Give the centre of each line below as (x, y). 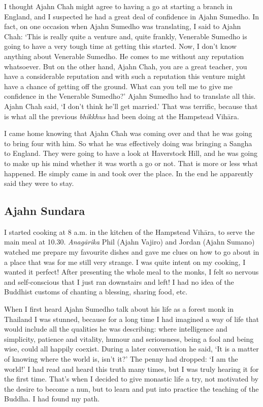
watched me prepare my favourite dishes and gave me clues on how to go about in (132, 252)
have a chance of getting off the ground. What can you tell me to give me (118, 86)
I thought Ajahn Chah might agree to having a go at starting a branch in (118, 6)
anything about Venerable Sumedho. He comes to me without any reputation (124, 56)
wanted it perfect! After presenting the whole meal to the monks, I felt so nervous (131, 272)
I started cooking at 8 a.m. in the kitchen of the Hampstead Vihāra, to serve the (129, 232)
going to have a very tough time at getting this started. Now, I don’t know (120, 46)
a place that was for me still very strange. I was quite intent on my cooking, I (125, 262)
